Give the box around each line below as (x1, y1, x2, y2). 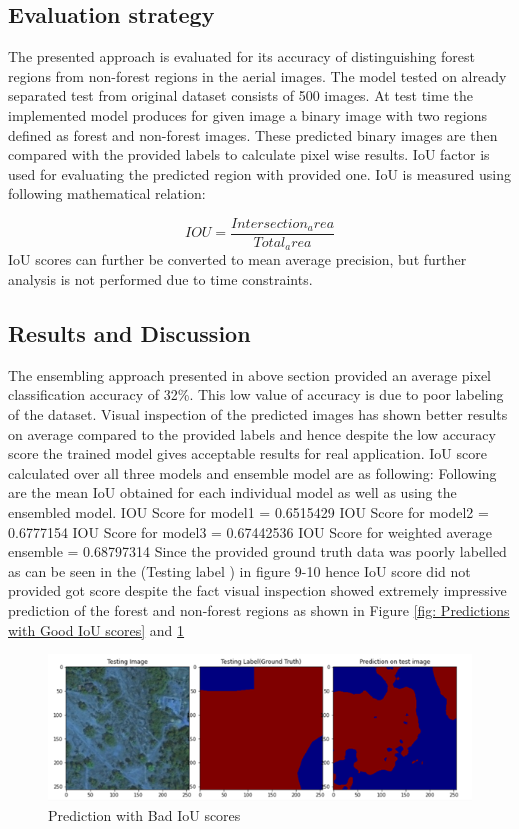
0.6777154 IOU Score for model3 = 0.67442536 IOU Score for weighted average (8, 521, 492, 542)
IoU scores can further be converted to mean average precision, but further (8, 249, 467, 270)
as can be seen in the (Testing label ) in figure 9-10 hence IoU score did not (8, 560, 471, 581)
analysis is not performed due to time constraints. (8, 269, 313, 290)
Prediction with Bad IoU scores (48, 804, 241, 825)
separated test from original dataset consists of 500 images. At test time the (8, 85, 473, 106)
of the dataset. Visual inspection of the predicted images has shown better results (8, 404, 508, 425)
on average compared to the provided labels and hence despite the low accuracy (8, 423, 496, 444)
